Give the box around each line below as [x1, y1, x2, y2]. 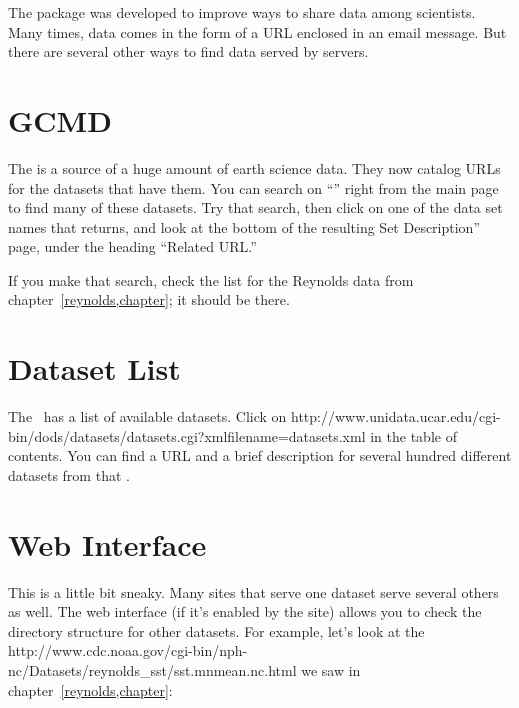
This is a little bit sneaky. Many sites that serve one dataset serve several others [8, 581, 499, 602]
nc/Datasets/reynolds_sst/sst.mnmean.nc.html [8, 660, 297, 681]
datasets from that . [8, 464, 130, 485]
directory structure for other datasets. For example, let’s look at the [8, 620, 425, 641]
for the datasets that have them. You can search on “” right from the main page [8, 177, 499, 198]
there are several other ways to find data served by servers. [8, 41, 369, 62]
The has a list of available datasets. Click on [8, 406, 287, 427]
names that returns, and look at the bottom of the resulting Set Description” [8, 216, 481, 237]
